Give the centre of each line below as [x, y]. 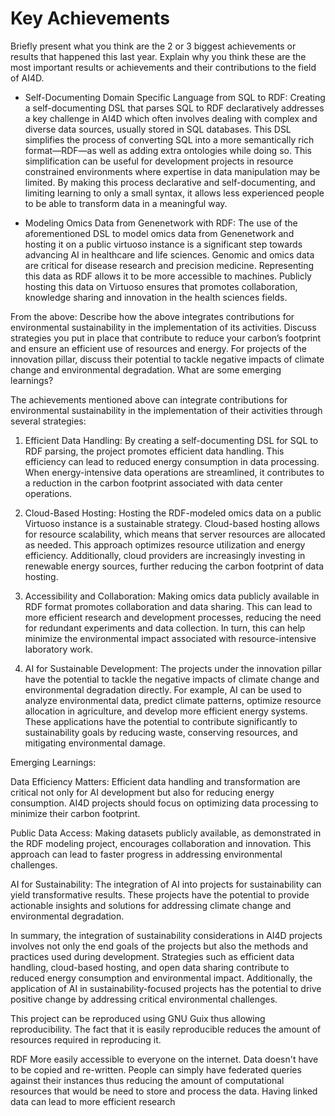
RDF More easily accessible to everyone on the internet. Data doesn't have [164, 1059]
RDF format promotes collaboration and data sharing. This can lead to [168, 606]
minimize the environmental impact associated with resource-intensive [170, 638]
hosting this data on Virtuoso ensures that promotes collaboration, [161, 286]
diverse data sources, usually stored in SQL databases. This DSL [158, 129]
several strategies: [48, 421]
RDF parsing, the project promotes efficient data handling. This [154, 451]
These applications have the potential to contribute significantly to [161, 721]
